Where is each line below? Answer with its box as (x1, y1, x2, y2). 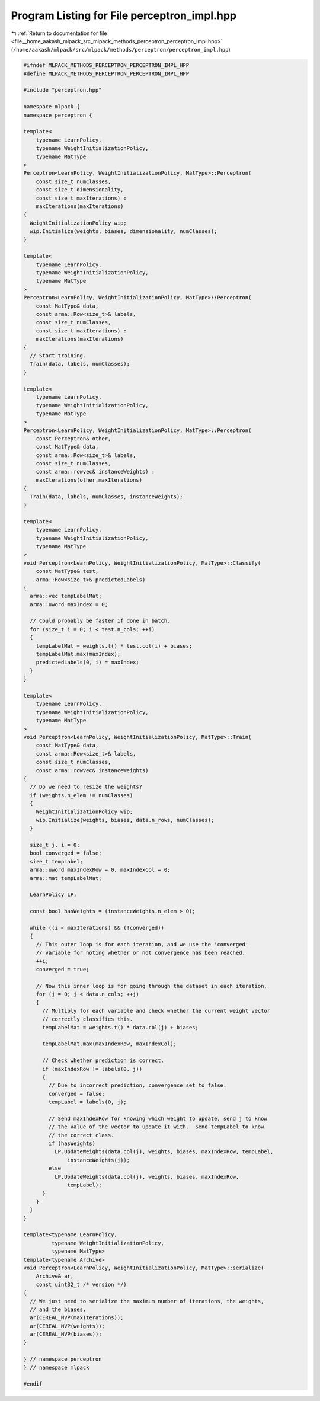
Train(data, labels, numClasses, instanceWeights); (30, 493, 183, 500)
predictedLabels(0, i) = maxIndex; (36, 659, 139, 666)
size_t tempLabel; (30, 858, 83, 865)
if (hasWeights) (48, 1140, 96, 1147)
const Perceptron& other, (36, 435, 111, 442)
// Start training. (30, 352, 87, 359)
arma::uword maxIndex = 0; (30, 601, 108, 607)
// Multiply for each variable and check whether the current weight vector (42, 1007, 271, 1014)
